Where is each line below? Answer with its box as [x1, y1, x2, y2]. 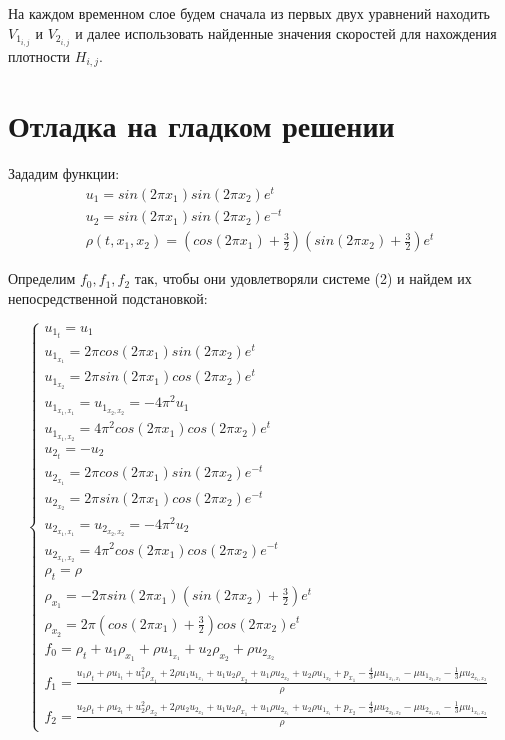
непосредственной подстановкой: [8, 287, 208, 308]
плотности [8, 45, 71, 66]
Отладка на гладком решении [8, 105, 395, 146]
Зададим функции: [8, 163, 120, 184]
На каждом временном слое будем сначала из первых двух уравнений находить [8, 3, 490, 23]
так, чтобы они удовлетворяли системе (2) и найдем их [134, 268, 472, 289]
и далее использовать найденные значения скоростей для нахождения [75, 22, 497, 43]
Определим [8, 268, 76, 289]
